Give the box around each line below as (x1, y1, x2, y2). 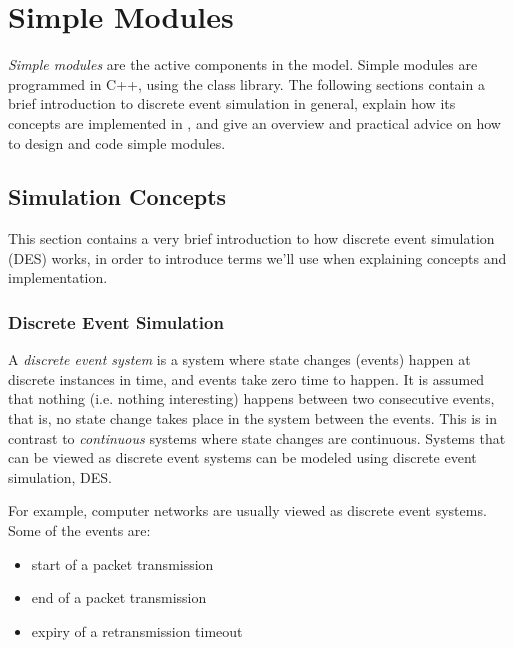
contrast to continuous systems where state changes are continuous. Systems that (8, 427, 506, 448)
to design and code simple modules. (8, 132, 226, 153)
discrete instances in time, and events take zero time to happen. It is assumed (8, 368, 485, 389)
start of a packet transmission (31, 553, 214, 574)
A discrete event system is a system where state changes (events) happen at (8, 349, 471, 370)
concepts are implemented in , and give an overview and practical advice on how (8, 112, 501, 133)
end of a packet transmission (31, 587, 207, 608)
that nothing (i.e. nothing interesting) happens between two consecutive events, (8, 388, 495, 409)
